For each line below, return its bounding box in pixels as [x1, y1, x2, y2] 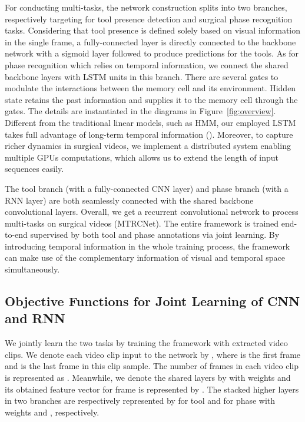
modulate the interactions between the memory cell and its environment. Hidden [5, 82, 296, 94]
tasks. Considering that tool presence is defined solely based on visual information [5, 24, 301, 36]
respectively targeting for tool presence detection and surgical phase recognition [5, 12, 293, 25]
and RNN [5, 309, 65, 327]
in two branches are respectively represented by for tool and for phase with [5, 394, 276, 407]
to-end [5, 228, 28, 241]
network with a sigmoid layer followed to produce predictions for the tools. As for [5, 47, 299, 59]
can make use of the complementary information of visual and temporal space [5, 251, 285, 264]
